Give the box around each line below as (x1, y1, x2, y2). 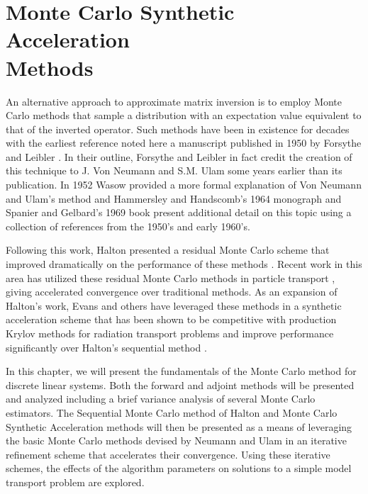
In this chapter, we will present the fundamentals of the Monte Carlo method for (6, 364, 357, 378)
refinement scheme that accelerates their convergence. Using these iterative (6, 447, 330, 461)
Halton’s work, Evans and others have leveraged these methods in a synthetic (6, 298, 342, 313)
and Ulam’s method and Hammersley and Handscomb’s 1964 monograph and (6, 191, 342, 206)
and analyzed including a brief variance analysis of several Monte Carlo (6, 391, 316, 406)
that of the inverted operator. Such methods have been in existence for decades (6, 121, 350, 136)
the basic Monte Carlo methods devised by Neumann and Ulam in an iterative (6, 433, 347, 448)
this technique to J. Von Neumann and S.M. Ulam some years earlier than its (6, 163, 342, 178)
